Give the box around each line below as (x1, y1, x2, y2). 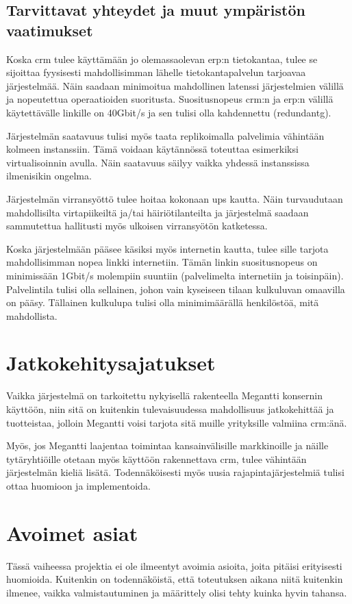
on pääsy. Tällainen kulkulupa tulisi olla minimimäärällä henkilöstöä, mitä (6, 295, 319, 310)
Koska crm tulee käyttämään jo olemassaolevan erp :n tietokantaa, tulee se (6, 51, 318, 66)
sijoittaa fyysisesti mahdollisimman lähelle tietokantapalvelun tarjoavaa (6, 65, 306, 79)
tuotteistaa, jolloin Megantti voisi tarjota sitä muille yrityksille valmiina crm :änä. (6, 415, 347, 429)
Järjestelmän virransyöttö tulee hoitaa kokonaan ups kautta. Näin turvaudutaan (6, 191, 343, 205)
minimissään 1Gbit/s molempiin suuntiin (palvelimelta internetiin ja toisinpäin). (6, 268, 344, 282)
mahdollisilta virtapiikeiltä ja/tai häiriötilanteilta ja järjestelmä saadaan (6, 205, 309, 219)
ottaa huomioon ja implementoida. (6, 478, 151, 492)
